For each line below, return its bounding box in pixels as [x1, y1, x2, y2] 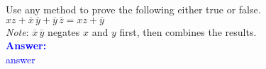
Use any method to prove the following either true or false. [6, 2, 261, 16]
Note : [6, 24, 29, 39]
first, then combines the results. [119, 24, 257, 39]
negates [48, 24, 80, 39]
